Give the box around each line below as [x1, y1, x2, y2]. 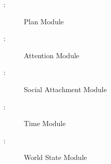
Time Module [24, 118, 66, 129]
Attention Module [24, 50, 80, 60]
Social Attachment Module [24, 84, 107, 94]
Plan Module [24, 16, 64, 26]
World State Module [24, 152, 87, 162]
